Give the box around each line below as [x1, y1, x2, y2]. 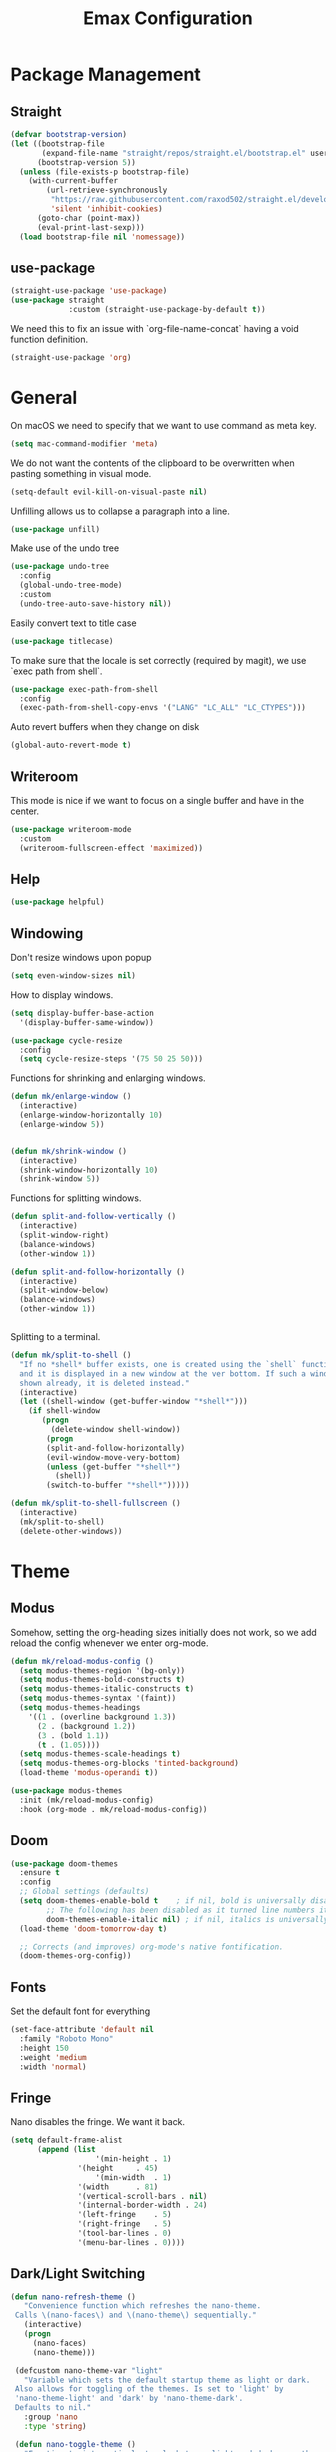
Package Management [10, 63, 202, 86]
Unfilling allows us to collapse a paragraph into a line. [10, 505, 230, 517]
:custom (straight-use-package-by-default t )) [68, 305, 267, 315]
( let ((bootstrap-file [10, 138, 105, 149]
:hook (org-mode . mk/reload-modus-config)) [19, 1804, 208, 1814]
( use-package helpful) [10, 897, 105, 907]
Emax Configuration [83, 7, 253, 30]
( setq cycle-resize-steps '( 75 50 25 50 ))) [19, 1054, 203, 1064]
